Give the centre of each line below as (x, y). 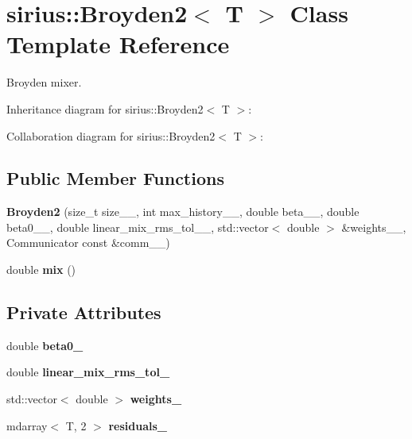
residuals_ (138, 425)
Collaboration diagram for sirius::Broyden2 (111, 135)
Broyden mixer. (44, 82)
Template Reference (118, 44)
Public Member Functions (115, 178)
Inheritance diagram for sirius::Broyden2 (105, 108)
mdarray (27, 425)
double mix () (41, 270)
